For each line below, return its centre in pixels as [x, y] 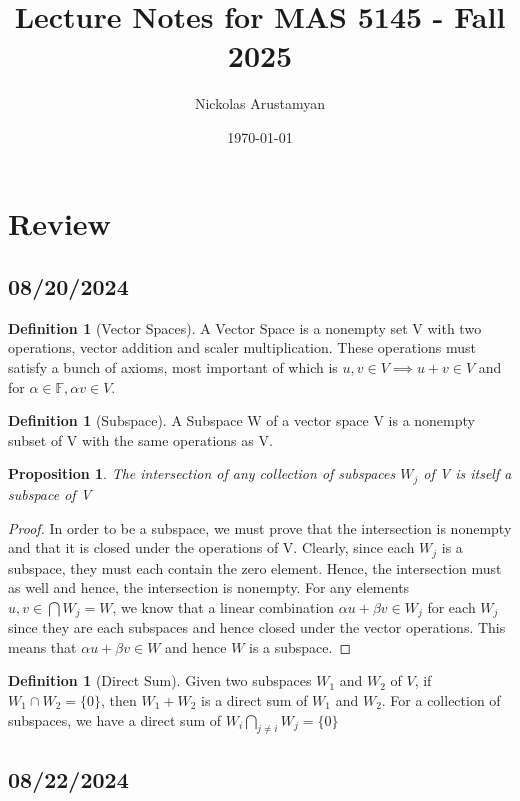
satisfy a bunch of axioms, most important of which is [173, 367]
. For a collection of [441, 699]
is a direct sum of [254, 699]
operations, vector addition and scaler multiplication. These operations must [242, 347]
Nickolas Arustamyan [260, 103]
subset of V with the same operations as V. [140, 439]
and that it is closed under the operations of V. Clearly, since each [211, 547]
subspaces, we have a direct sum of [115, 719]
